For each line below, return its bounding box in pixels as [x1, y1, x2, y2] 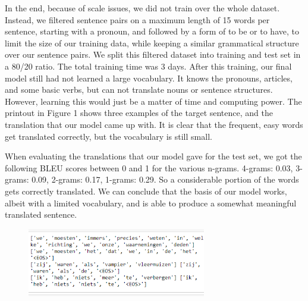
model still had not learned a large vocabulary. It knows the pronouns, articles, [5, 71, 293, 84]
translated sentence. [5, 208, 77, 221]
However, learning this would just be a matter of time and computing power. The [5, 95, 302, 107]
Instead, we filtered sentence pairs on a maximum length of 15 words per [5, 13, 270, 26]
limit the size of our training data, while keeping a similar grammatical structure [5, 36, 299, 49]
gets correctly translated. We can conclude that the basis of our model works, [5, 184, 287, 197]
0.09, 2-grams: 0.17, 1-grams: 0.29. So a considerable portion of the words [32, 173, 299, 186]
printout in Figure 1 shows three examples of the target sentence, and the [5, 106, 273, 119]
